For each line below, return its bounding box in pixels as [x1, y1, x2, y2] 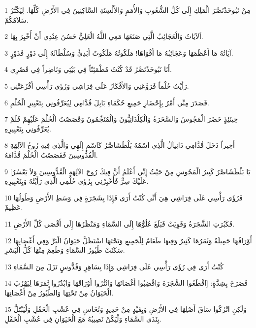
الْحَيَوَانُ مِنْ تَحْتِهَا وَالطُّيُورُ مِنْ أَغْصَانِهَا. [4, 287, 114, 297]
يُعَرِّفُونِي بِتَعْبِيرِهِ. [4, 123, 51, 133]
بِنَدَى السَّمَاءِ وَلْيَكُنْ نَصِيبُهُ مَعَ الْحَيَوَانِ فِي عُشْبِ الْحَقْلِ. [4, 314, 161, 324]
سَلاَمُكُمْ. [4, 14, 29, 25]
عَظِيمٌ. [4, 202, 23, 212]
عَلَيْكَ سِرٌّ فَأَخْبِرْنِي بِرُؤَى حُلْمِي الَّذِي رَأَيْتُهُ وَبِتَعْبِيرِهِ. [4, 176, 149, 186]
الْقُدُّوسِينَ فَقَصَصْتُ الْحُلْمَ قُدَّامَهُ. [4, 149, 98, 160]
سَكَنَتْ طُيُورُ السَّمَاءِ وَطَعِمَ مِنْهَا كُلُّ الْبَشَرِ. [4, 245, 125, 255]
